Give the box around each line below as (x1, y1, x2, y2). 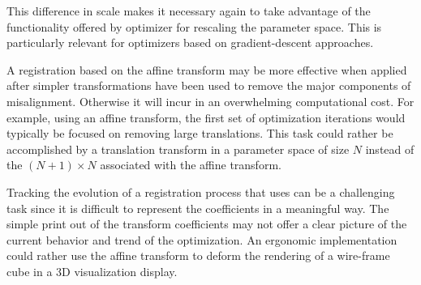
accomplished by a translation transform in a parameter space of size (6, 140, 350, 157)
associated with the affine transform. (100, 156, 281, 173)
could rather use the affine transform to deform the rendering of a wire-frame (6, 247, 390, 264)
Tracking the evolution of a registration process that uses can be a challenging (6, 183, 395, 200)
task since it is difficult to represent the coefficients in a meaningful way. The (6, 199, 389, 216)
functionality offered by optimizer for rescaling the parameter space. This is (6, 18, 382, 35)
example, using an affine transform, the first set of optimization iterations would (6, 108, 406, 125)
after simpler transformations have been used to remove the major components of (6, 77, 411, 94)
